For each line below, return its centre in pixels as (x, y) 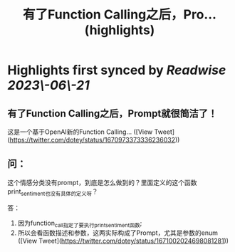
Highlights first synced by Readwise (117, 70)
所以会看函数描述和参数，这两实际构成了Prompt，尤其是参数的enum (118, 233)
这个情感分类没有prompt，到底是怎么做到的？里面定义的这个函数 (102, 182)
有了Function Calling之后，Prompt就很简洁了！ (113, 114)
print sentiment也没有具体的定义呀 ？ (53, 192)
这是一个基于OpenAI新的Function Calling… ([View (80, 132)
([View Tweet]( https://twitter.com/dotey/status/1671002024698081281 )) (123, 241)
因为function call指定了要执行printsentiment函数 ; (80, 224)
